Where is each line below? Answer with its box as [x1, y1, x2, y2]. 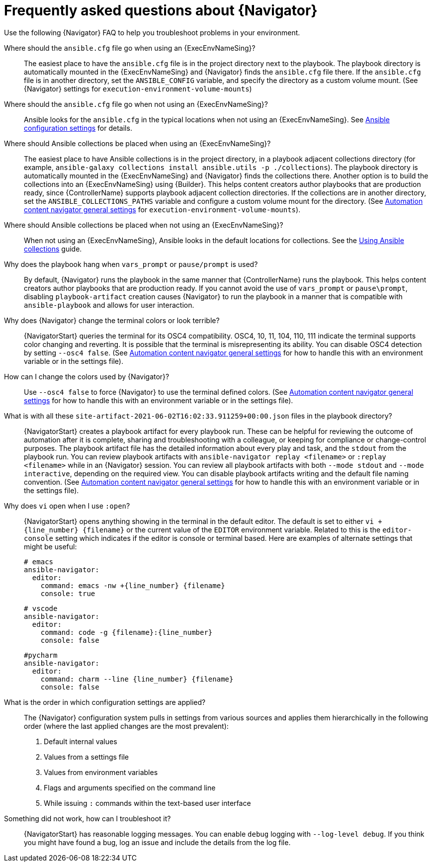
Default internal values [44, 737, 117, 746]
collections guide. [24, 244, 82, 253]
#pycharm [24, 651, 58, 659]
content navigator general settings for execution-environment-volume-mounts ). [24, 205, 301, 214]
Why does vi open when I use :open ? [4, 501, 130, 510]
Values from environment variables [44, 768, 158, 777]
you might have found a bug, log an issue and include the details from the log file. [24, 838, 291, 847]
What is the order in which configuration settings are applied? [4, 697, 206, 706]
